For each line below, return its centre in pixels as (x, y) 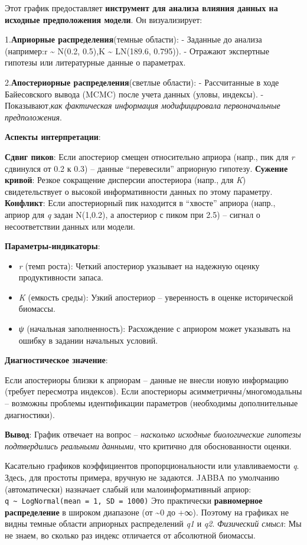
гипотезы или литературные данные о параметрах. (95, 62)
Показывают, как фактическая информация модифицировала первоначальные (143, 105)
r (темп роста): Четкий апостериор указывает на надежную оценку (139, 265)
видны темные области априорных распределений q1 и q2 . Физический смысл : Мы (153, 523)
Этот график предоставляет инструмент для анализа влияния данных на (141, 8)
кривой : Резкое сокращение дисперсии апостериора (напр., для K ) (125, 180)
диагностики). (30, 414)
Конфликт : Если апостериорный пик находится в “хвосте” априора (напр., (140, 203)
